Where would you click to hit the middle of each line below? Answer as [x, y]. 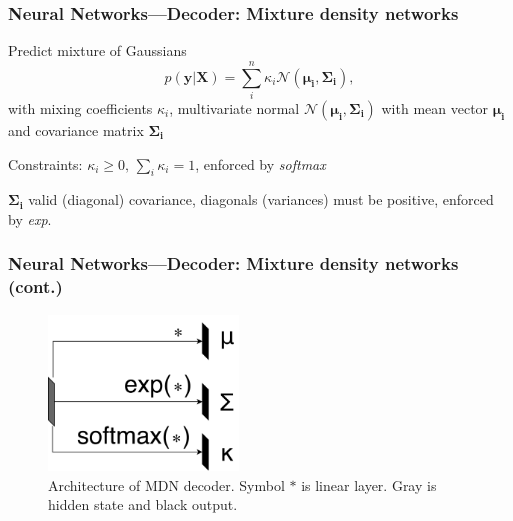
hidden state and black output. [143, 504]
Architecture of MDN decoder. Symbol [166, 484]
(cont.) [35, 286]
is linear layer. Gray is [369, 484]
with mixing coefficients [80, 107]
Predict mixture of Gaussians [97, 50]
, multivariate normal [234, 107]
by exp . [30, 218]
